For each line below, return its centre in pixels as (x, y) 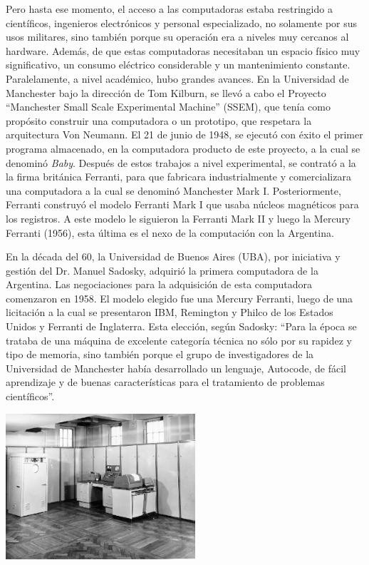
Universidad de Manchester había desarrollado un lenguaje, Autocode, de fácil (176, 368)
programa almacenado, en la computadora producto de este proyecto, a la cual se (183, 148)
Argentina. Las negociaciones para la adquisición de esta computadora (159, 284)
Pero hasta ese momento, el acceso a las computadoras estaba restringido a (169, 9)
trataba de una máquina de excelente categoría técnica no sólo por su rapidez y (179, 340)
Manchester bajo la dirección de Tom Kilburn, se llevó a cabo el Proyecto (166, 92)
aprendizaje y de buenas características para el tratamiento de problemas (165, 382)
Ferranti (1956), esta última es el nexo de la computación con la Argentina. (170, 232)
